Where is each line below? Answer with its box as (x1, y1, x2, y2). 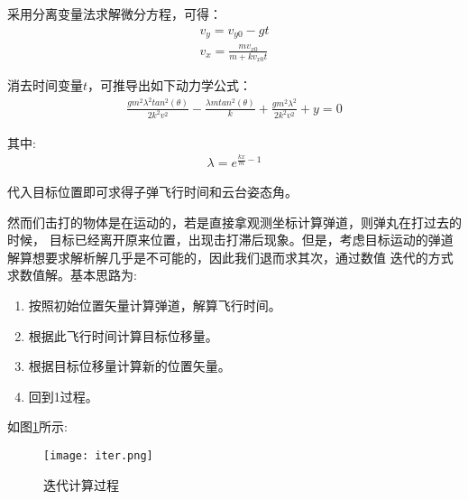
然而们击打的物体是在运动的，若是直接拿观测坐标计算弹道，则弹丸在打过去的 (7, 212, 462, 231)
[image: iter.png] (43, 449, 153, 462)
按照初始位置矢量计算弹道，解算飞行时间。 (28, 296, 281, 315)
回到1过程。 (28, 386, 98, 405)
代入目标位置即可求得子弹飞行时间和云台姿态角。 (7, 182, 298, 201)
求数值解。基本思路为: (7, 265, 137, 284)
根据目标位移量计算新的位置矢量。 (28, 356, 231, 375)
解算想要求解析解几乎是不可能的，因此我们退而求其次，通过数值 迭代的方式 (7, 247, 454, 266)
